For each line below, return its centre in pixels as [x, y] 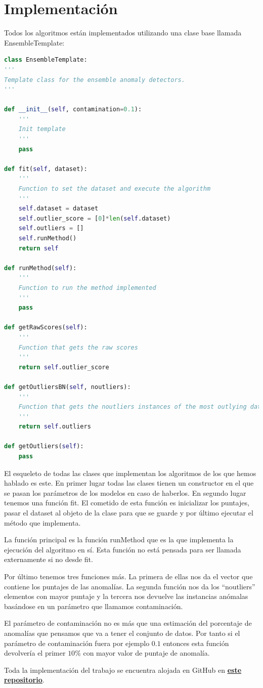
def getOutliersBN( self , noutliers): [68, 387]
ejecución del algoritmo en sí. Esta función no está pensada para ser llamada [123, 549]
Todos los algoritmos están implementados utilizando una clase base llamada [123, 33]
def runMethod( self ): [40, 268]
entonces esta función [196, 643]
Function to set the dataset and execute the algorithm [115, 189]
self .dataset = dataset [58, 209]
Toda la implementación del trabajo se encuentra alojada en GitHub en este [123, 670]
